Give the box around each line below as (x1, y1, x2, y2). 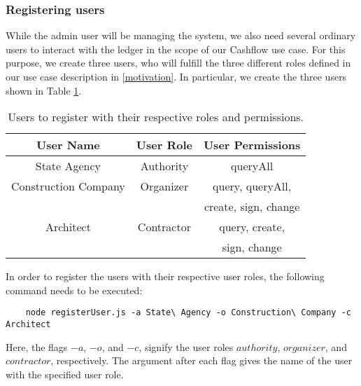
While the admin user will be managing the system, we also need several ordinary (6, 28, 356, 43)
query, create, (219, 219, 285, 235)
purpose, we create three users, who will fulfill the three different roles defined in (6, 55, 351, 70)
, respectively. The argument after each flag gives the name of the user (50, 353, 353, 368)
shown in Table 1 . (6, 83, 82, 97)
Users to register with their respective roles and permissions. (8, 109, 304, 125)
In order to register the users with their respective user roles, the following (6, 269, 325, 284)
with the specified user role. (6, 366, 124, 381)
